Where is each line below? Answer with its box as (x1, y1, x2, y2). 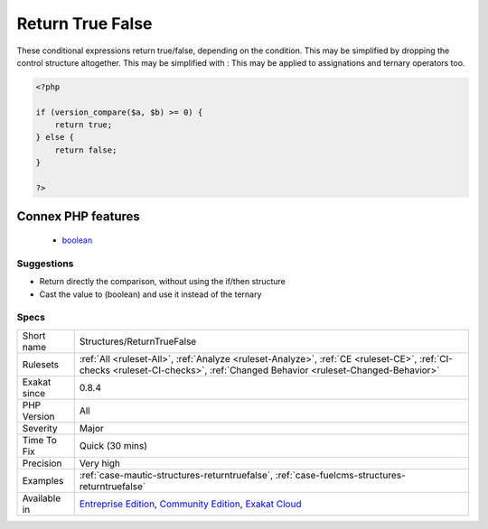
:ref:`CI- (418, 352, 454, 365)
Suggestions (16, 257, 74, 270)
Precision (22, 457, 62, 469)
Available (22, 492, 61, 505)
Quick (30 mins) (79, 439, 148, 451)
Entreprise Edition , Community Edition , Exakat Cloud (79, 497, 302, 510)
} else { (35, 132, 75, 143)
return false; (54, 144, 117, 155)
